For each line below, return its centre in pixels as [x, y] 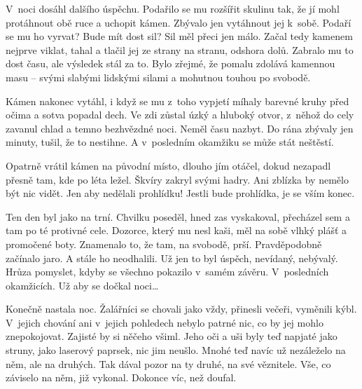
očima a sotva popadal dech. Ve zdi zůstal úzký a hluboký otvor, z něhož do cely [180, 115]
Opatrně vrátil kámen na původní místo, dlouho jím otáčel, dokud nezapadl [168, 165]
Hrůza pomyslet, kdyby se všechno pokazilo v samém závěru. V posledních [167, 272]
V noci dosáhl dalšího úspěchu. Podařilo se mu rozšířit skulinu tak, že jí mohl [173, 8]
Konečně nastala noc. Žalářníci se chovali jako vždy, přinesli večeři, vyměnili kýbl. [181, 309]
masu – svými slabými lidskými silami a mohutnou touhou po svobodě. [158, 77]
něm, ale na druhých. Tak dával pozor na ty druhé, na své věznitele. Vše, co [168, 363]
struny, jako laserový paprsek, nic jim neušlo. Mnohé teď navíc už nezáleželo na [176, 350]
